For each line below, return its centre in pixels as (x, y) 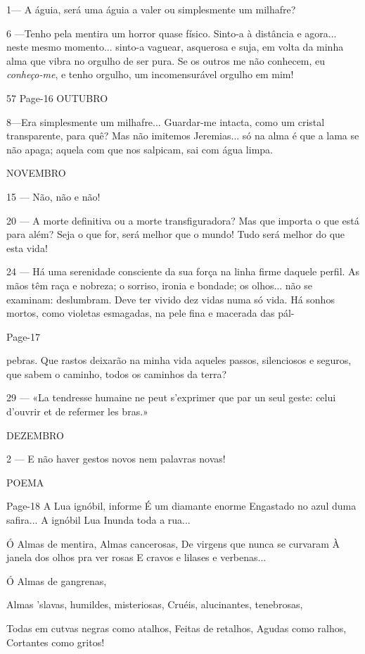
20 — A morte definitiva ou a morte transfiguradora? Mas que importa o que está (183, 220)
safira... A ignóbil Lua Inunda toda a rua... (98, 520)
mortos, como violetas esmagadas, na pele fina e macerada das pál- (151, 313)
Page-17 (24, 336)
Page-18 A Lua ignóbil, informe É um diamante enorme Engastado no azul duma (181, 506)
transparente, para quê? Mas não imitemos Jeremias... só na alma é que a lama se (183, 136)
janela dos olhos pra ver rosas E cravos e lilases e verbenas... (136, 557)
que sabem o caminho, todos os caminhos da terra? (117, 373)
